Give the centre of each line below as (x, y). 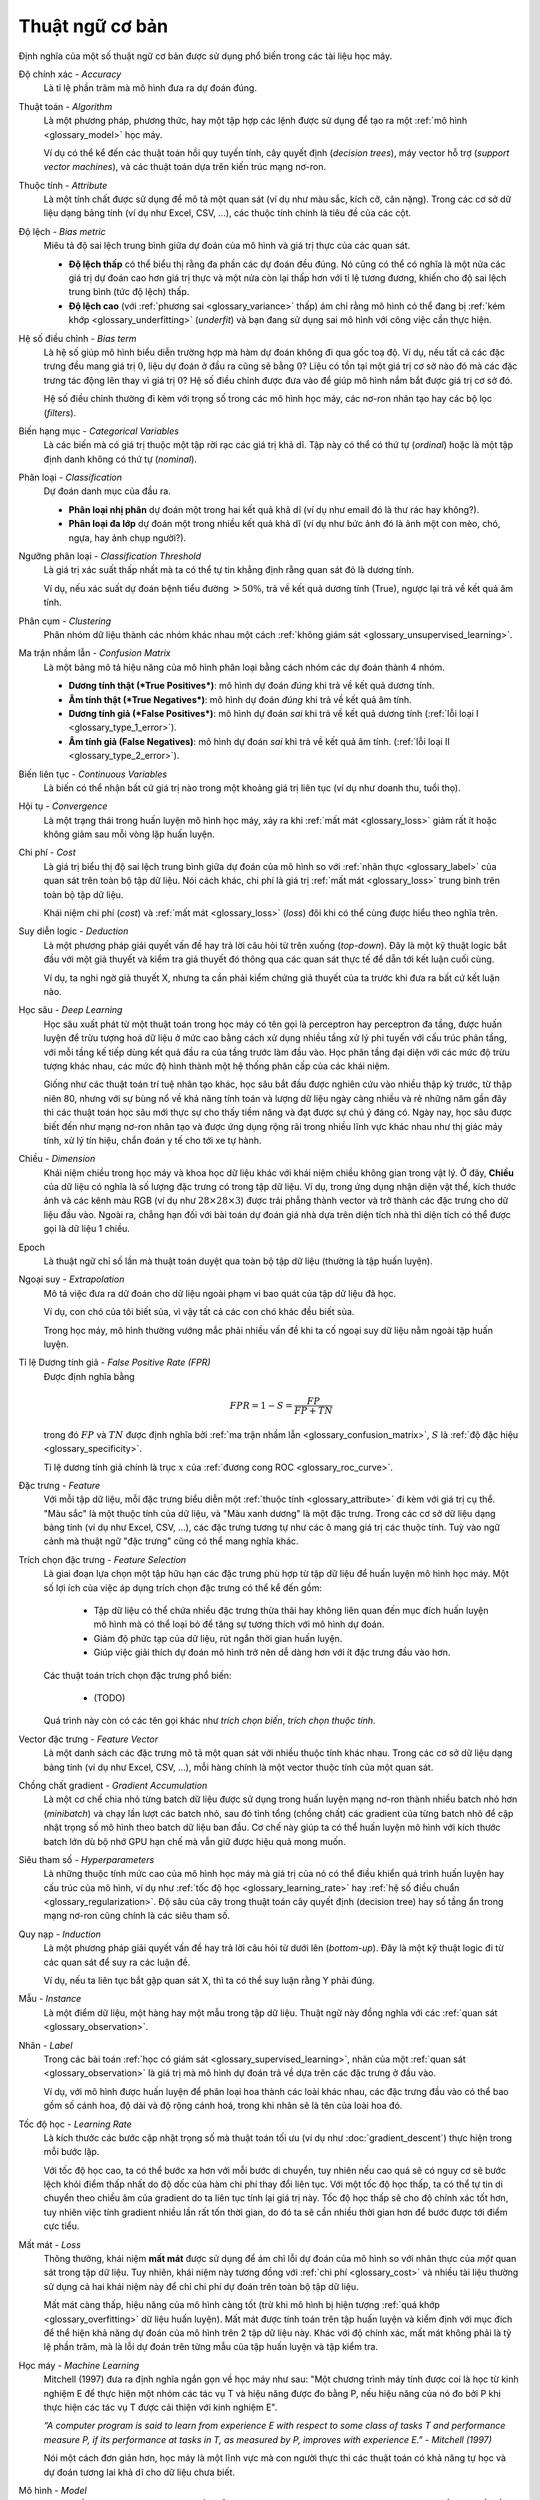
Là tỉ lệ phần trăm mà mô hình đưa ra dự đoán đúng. (150, 88)
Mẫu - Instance (50, 1999)
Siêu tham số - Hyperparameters (86, 1859)
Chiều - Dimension (57, 1159)
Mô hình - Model (52, 2490)
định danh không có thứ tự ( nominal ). (120, 459)
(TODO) (109, 1697)
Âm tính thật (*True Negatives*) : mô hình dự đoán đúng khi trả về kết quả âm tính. (240, 699)
